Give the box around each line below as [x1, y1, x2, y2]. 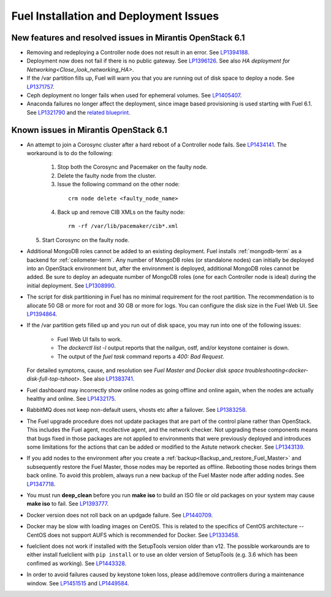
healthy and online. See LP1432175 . [26, 395, 116, 403]
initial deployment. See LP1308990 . [26, 282, 116, 289]
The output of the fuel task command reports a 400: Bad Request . [57, 352, 225, 360]
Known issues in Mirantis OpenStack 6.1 [11, 124, 168, 135]
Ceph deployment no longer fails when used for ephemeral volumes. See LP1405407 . [26, 92, 242, 99]
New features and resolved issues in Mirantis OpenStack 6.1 [11, 32, 245, 43]
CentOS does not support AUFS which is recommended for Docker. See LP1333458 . [26, 531, 240, 539]
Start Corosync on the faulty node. [42, 236, 130, 243]
